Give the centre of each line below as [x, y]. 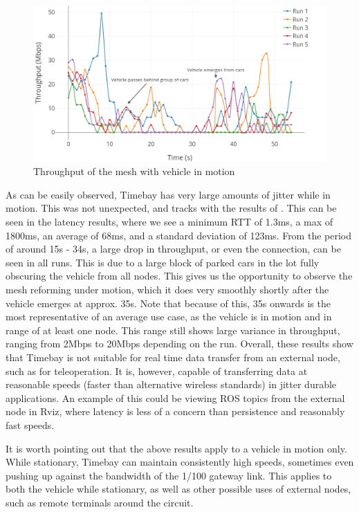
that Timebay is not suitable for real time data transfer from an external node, [173, 357]
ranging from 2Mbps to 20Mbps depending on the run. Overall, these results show [179, 344]
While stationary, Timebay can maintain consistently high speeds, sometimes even [180, 462]
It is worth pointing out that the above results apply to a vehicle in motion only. [176, 448]
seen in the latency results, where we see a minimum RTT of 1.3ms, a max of [169, 222]
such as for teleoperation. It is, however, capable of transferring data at [157, 371]
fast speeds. [30, 424]
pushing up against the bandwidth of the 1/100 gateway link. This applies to [169, 475]
